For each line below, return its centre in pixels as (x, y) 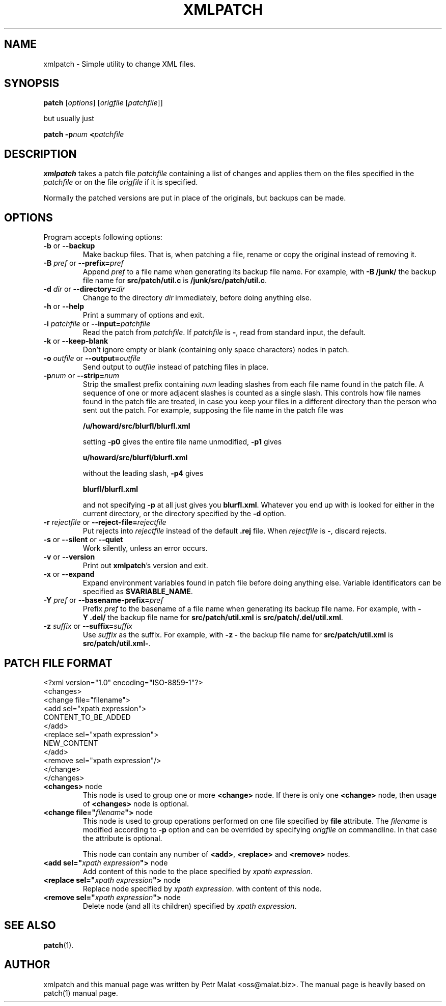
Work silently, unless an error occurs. (145, 548)
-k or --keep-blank (76, 341)
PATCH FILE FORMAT (58, 663)
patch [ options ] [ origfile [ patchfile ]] (103, 103)
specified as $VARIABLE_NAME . (138, 592)
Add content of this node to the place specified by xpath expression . (198, 871)
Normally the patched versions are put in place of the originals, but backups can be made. (195, 198)
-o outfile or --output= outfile (92, 358)
